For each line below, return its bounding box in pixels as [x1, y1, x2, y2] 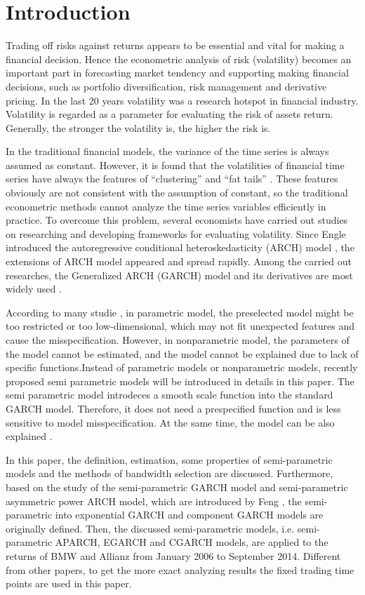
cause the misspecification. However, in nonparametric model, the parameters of [6, 333, 350, 347]
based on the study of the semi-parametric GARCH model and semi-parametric [6, 479, 348, 494]
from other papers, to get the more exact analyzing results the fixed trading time [6, 562, 354, 577]
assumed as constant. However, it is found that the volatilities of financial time [6, 157, 345, 172]
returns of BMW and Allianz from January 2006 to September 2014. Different [6, 548, 341, 563]
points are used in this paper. [6, 576, 132, 591]
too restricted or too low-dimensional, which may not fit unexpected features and [6, 319, 354, 333]
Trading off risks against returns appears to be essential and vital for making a [6, 38, 345, 53]
